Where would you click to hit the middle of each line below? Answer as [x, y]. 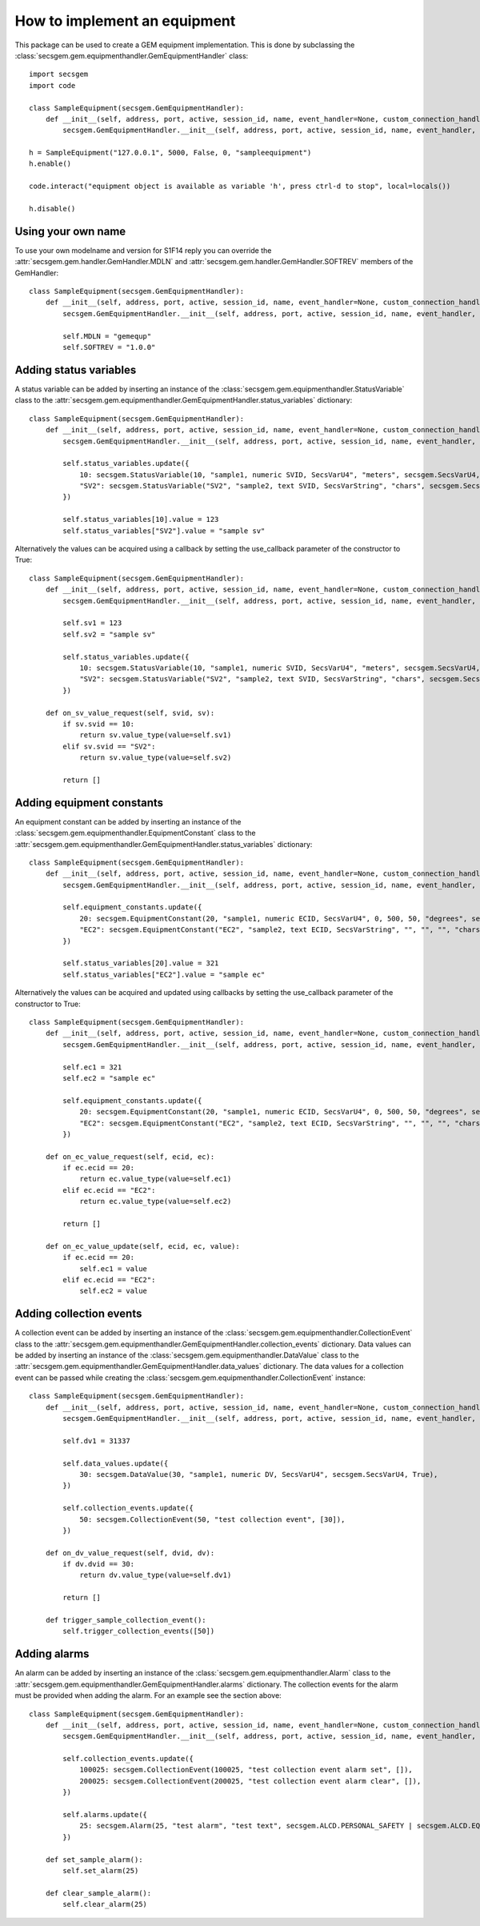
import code [52, 85]
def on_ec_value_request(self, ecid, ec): [130, 1156]
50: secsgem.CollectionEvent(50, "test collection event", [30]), [212, 1519]
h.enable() [50, 164]
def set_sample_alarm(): [94, 1860]
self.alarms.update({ [105, 1815]
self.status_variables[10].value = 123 [141, 520]
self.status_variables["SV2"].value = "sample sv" [164, 531]
